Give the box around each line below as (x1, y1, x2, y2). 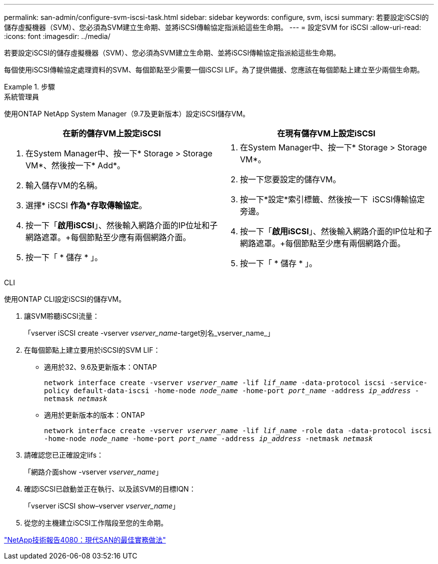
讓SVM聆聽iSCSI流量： (24, 312, 99, 320)
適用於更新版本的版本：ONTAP (44, 411, 145, 419)
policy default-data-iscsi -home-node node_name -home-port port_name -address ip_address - (44, 387, 419, 395)
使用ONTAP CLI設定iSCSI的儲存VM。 (4, 295, 126, 303)
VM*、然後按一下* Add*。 (25, 160, 125, 170)
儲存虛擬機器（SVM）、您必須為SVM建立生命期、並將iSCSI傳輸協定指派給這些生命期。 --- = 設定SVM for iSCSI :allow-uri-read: (4, 23, 421, 31)
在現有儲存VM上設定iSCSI (277, 128, 375, 138)
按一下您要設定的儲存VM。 (240, 174, 341, 184)
